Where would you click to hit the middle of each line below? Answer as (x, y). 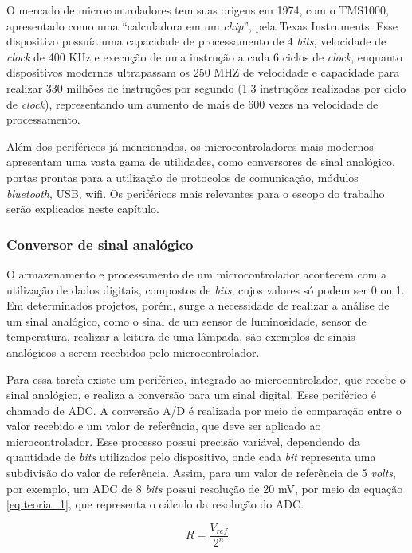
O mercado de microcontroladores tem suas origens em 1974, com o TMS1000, (198, 10)
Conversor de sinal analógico (100, 244)
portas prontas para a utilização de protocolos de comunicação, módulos (182, 177)
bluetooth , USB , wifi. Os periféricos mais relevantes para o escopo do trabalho (196, 193)
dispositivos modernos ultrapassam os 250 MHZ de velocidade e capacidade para (203, 72)
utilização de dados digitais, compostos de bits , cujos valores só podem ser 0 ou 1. (206, 289)
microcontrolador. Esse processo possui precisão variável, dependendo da (183, 441)
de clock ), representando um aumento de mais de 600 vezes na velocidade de (192, 103)
